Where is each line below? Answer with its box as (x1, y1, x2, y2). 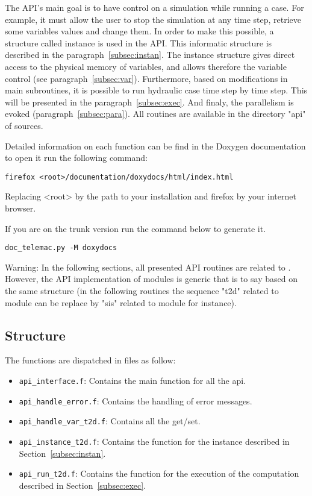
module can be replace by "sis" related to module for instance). (5, 296, 237, 309)
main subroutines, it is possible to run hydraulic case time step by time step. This (5, 84, 308, 96)
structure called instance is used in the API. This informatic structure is (5, 36, 272, 49)
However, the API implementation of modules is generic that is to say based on (5, 272, 298, 285)
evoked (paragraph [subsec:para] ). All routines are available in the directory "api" (5, 107, 306, 120)
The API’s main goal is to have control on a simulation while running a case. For (5, 1, 304, 13)
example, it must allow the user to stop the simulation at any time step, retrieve (5, 13, 302, 25)
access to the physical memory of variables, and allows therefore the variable (5, 60, 287, 72)
